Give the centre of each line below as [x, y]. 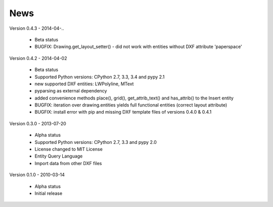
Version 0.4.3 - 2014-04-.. [37, 28]
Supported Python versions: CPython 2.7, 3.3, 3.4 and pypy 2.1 [100, 77]
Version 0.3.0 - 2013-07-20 [38, 123]
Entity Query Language [59, 156]
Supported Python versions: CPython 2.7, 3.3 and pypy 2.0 [96, 142]
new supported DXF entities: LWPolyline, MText [84, 84]
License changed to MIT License [69, 149]
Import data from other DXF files [68, 163]
